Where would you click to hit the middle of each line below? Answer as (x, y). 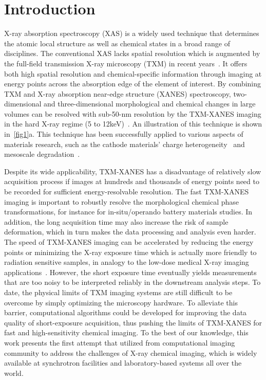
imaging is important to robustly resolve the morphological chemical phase (122, 201)
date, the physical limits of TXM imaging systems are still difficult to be (118, 292)
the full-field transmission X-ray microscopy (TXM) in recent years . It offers (126, 63)
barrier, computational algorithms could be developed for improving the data (126, 312)
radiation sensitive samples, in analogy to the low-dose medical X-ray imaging (127, 262)
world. (14, 373)
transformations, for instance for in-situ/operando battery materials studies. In (128, 212)
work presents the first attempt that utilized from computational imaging (120, 342)
